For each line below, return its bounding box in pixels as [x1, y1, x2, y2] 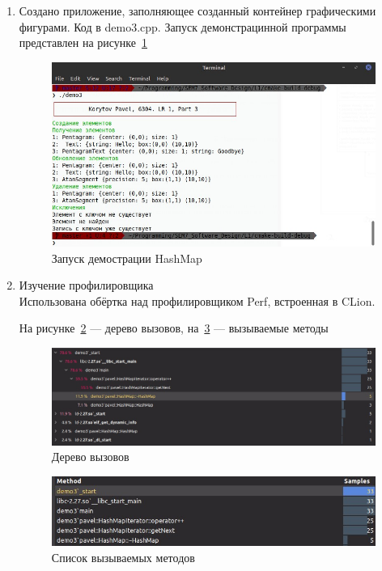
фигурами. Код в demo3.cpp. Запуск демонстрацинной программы [19, 18, 346, 35]
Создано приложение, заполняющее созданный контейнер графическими [19, 2, 376, 19]
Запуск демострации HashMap [51, 249, 202, 266]
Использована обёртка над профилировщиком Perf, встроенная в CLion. [19, 292, 376, 309]
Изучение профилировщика [19, 277, 154, 294]
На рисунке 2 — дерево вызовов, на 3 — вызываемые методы [19, 319, 329, 336]
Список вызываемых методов [51, 548, 195, 565]
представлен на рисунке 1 [19, 34, 147, 51]
